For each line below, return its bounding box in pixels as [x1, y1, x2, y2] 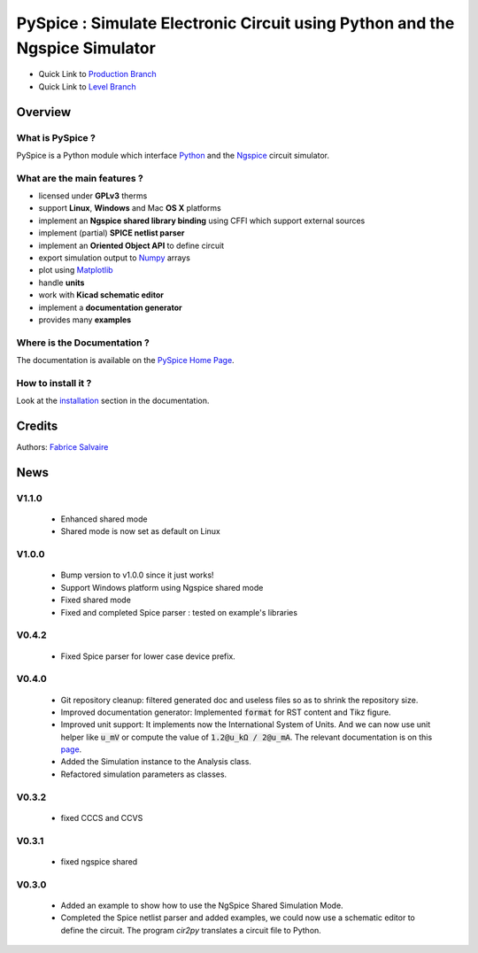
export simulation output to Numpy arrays [38, 252, 190, 263]
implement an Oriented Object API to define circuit [38, 240, 225, 251]
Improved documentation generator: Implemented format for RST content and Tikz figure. [60, 707, 391, 717]
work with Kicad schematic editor [38, 290, 164, 300]
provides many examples [38, 314, 132, 325]
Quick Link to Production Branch [38, 69, 157, 80]
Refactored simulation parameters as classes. [60, 769, 227, 779]
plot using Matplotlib [38, 265, 114, 275]
